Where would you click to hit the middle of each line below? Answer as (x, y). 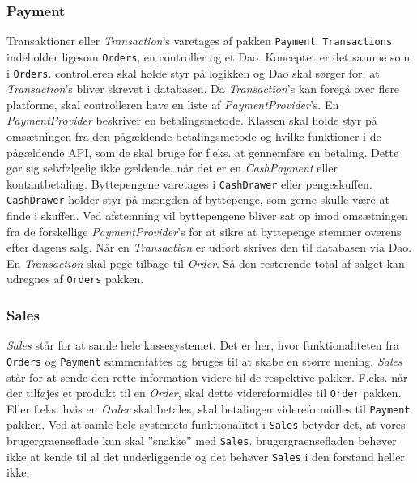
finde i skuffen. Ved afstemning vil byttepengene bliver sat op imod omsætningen (207, 216)
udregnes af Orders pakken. (75, 279)
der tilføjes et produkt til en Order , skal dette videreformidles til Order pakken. (204, 393)
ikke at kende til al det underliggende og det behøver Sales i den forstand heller (206, 456)
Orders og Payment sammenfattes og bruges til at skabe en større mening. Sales (204, 360)
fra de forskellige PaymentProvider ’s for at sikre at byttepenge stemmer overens (204, 231)
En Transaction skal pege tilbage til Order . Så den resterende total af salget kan (206, 263)
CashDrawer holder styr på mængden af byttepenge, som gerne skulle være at (198, 199)
